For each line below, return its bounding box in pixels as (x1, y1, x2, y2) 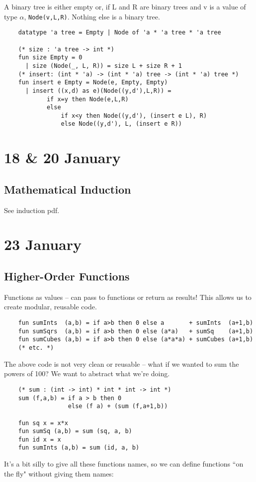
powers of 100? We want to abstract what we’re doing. (4, 368, 170, 379)
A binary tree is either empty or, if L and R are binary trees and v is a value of (4, 1, 246, 11)
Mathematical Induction (4, 181, 131, 197)
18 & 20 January (4, 147, 121, 168)
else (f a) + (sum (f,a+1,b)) (68, 403, 168, 410)
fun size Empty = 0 (18, 54, 83, 61)
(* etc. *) (18, 344, 54, 352)
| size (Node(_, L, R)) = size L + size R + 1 (25, 62, 182, 69)
